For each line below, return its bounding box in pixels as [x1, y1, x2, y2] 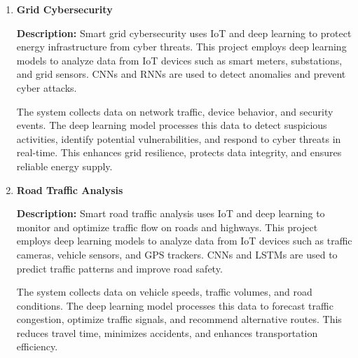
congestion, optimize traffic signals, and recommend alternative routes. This [16, 312, 342, 326]
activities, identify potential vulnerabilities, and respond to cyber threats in [16, 131, 341, 146]
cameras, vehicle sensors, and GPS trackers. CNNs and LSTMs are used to [16, 247, 338, 261]
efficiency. [16, 339, 58, 354]
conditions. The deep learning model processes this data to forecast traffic [16, 298, 333, 312]
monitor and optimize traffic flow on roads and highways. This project [16, 219, 318, 234]
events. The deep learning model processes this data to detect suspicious [16, 118, 327, 132]
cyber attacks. [16, 80, 77, 95]
